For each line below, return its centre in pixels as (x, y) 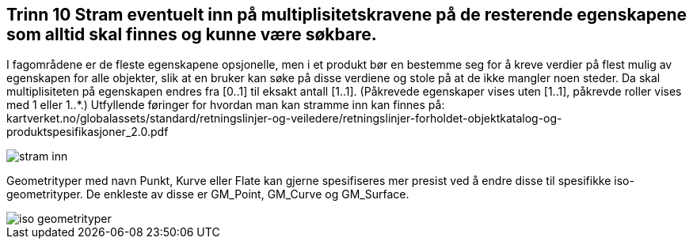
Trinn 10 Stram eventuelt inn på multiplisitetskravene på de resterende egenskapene (347, 15)
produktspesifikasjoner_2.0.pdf (88, 132)
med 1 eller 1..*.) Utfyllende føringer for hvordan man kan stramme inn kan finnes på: (226, 105)
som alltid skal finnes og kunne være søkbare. (192, 34)
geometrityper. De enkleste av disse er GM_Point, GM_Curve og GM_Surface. (208, 194)
